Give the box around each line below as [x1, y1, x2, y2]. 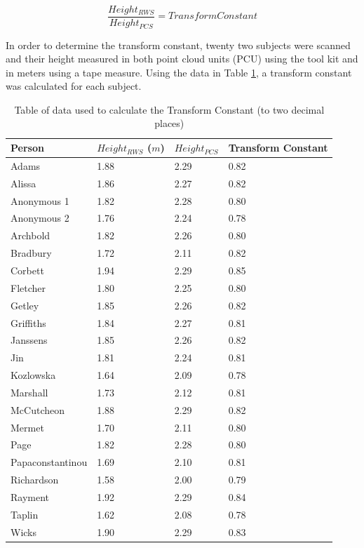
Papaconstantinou [11, 455, 88, 469]
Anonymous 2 [11, 210, 69, 225]
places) [154, 116, 184, 131]
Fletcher [11, 280, 46, 295]
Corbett [11, 262, 44, 277]
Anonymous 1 [11, 193, 69, 208]
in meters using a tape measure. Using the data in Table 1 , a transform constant [6, 65, 352, 79]
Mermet [11, 420, 44, 434]
